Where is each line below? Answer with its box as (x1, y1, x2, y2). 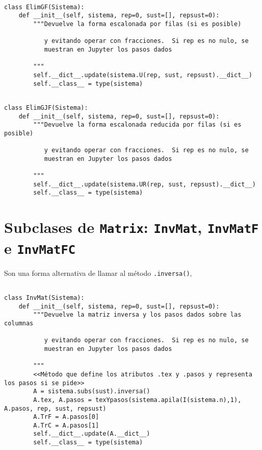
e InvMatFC (4, 237, 76, 258)
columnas (4, 319, 34, 327)
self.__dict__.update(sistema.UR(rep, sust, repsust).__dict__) (33, 180, 256, 188)
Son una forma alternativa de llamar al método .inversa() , (4, 267, 192, 278)
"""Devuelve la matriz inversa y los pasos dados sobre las (33, 311, 242, 319)
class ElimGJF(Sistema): (4, 104, 88, 111)
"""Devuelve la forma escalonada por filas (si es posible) (33, 20, 242, 28)
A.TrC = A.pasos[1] (33, 421, 99, 429)
